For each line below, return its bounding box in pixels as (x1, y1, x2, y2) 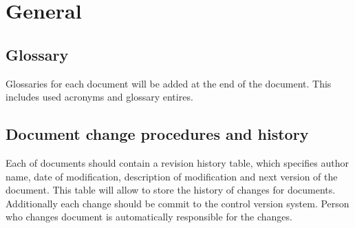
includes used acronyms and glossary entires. (6, 90, 193, 104)
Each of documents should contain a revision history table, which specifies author (6, 155, 349, 169)
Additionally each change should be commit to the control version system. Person (6, 196, 349, 210)
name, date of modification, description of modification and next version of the (6, 169, 338, 183)
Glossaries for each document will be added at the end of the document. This (6, 76, 332, 90)
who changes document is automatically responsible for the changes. (6, 209, 292, 224)
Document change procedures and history (6, 123, 309, 145)
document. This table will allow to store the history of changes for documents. (6, 183, 336, 197)
